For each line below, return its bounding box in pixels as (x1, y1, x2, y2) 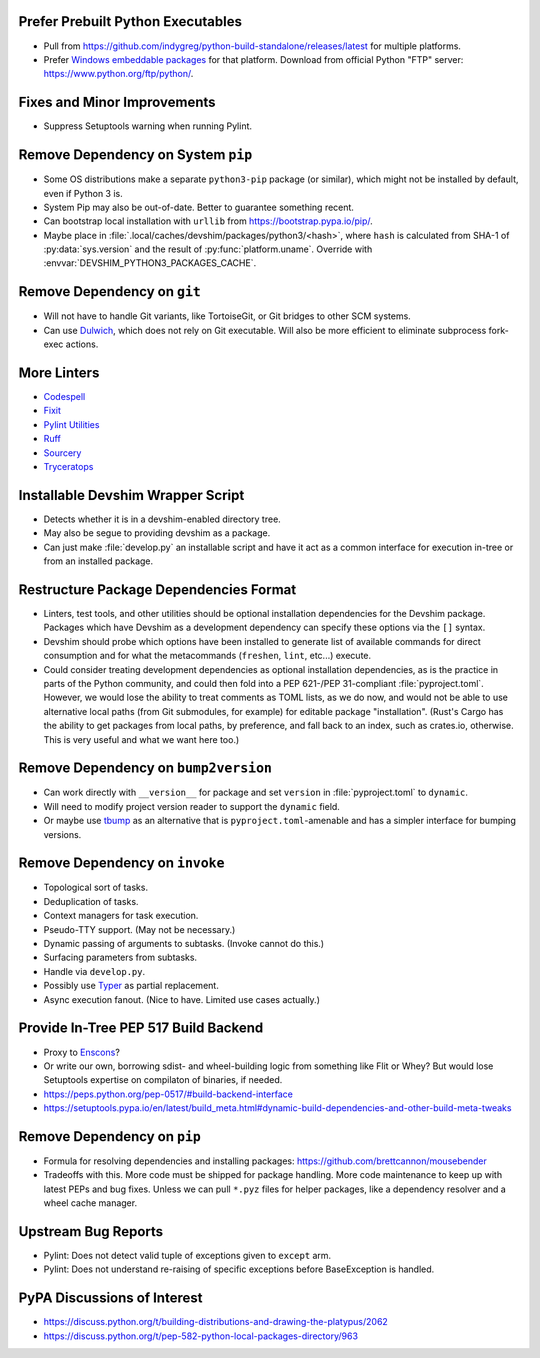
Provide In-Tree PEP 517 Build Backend (18, 1020, 264, 1037)
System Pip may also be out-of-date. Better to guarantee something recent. (43, 201, 355, 213)
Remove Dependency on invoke (18, 855, 225, 872)
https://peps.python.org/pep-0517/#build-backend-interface (43, 1088, 294, 1100)
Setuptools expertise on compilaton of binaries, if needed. (43, 1074, 283, 1086)
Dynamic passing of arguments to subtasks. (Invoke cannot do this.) (43, 938, 325, 950)
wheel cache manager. (43, 1197, 138, 1209)
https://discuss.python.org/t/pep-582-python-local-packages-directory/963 (43, 1330, 359, 1342)
